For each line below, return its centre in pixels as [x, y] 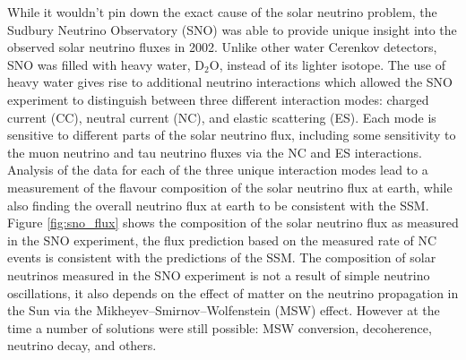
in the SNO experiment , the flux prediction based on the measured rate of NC [222, 240]
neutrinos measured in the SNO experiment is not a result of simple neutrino [219, 274]
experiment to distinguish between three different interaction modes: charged [218, 99]
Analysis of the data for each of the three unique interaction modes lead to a [218, 170]
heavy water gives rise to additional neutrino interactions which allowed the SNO [230, 82]
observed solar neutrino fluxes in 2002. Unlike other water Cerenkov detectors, [222, 47]
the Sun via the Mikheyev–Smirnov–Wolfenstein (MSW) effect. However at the [224, 310]
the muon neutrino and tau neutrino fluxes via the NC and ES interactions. [215, 152]
